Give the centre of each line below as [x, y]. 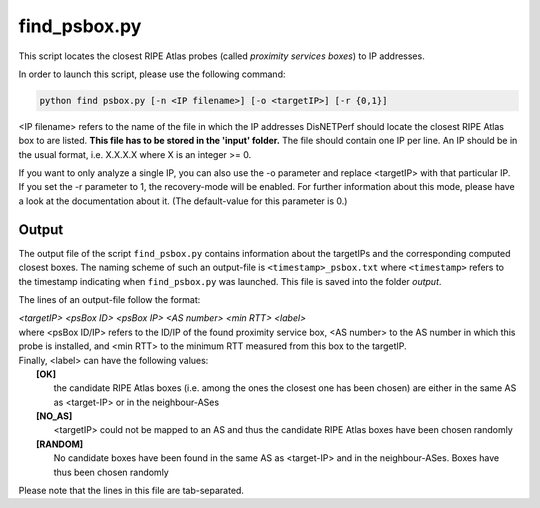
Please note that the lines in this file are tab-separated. [131, 491]
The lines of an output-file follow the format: [109, 299]
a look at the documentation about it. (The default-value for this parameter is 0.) [183, 201]
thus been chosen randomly [111, 472]
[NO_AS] [54, 416]
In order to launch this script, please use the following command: [152, 74]
